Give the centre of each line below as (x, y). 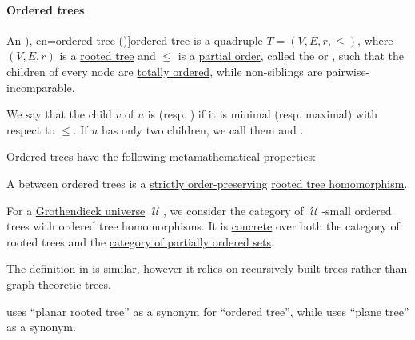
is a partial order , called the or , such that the (291, 56)
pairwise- (348, 71)
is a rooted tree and (108, 56)
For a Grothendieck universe (76, 210)
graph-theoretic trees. (59, 284)
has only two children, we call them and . (202, 129)
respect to (31, 129)
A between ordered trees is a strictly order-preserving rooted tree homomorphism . (207, 183)
